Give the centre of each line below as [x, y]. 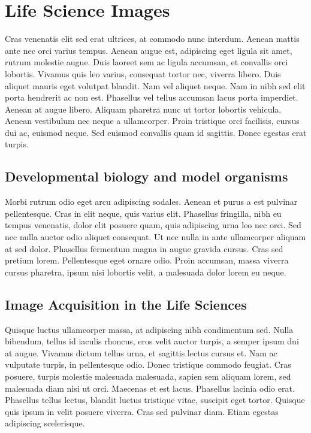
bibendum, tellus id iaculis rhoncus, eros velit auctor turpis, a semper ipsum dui [152, 341]
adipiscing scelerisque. [45, 423]
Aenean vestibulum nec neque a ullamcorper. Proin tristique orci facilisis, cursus [152, 121]
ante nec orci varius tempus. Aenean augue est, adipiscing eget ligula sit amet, [149, 50]
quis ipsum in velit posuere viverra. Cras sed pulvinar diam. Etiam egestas [142, 411]
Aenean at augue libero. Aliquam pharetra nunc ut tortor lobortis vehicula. [143, 109]
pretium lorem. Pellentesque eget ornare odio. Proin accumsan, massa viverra [147, 260]
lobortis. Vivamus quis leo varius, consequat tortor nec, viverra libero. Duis [143, 73]
